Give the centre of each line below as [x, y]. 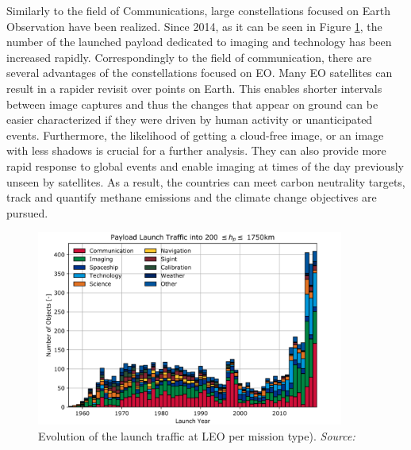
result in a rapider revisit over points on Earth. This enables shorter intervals [194, 88]
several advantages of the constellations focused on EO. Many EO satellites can [200, 73]
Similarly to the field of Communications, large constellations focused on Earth [199, 10]
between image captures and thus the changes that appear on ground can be [192, 104]
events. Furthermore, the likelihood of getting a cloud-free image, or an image [195, 135]
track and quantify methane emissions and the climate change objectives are [192, 197]
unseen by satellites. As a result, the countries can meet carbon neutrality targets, [206, 181]
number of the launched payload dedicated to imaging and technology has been [199, 42]
